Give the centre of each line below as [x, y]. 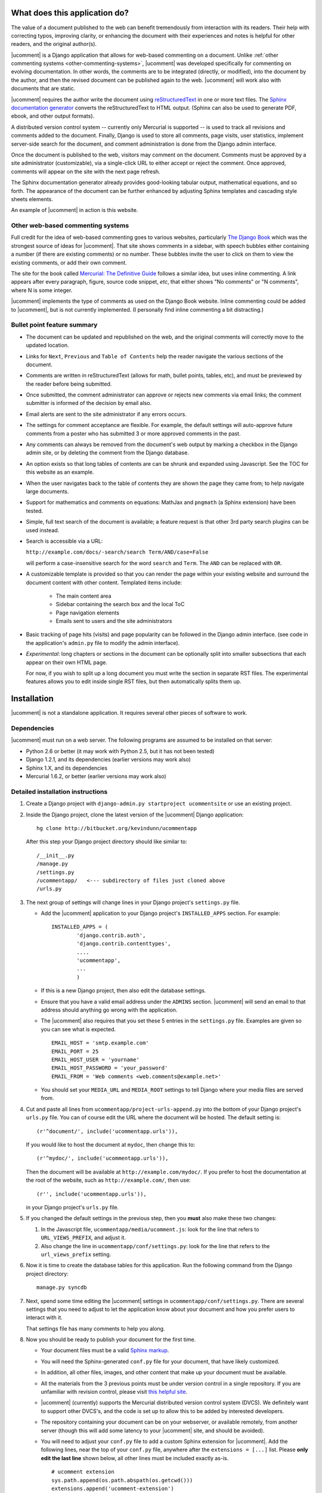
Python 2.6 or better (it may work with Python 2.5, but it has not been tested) [120, 751]
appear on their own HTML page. [66, 662]
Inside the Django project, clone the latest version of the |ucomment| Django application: [135, 815]
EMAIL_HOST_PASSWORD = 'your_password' [110, 1068]
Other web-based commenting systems [70, 226]
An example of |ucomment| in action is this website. [75, 210]
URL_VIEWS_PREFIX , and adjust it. [83, 1238]
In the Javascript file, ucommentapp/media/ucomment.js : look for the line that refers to [150, 1229]
